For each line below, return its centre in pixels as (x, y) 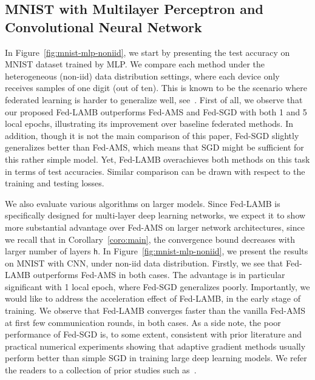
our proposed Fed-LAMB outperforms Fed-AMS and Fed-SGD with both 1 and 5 (156, 111)
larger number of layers (48, 251)
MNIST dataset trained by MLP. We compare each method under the (135, 64)
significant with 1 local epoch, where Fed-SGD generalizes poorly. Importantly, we (157, 286)
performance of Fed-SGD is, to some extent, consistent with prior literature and (154, 334)
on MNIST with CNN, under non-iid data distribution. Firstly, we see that (144, 263)
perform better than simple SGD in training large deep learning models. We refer (156, 358)
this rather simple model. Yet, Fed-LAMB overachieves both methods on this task (157, 159)
